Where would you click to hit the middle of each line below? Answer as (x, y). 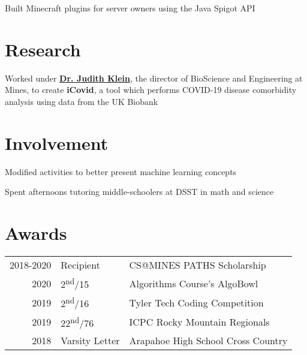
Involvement (57, 142)
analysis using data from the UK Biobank (82, 101)
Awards (36, 233)
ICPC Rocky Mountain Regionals (199, 322)
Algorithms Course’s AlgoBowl (194, 283)
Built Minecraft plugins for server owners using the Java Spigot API (130, 8)
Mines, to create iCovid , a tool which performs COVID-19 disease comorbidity (151, 90)
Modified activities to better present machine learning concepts (121, 171)
